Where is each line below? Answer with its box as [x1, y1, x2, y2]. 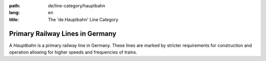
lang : [9, 10, 20, 16]
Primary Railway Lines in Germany [9, 30, 117, 38]
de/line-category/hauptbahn [48, 3, 105, 8]
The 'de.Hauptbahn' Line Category [48, 16, 118, 22]
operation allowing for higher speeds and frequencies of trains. [9, 49, 137, 55]
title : [9, 16, 19, 22]
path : [9, 3, 21, 8]
